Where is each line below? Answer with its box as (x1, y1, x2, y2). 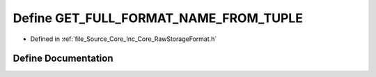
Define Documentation (13, 53, 113, 65)
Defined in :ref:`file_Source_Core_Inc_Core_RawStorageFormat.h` (30, 35, 217, 43)
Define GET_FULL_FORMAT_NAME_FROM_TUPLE (13, 10, 303, 26)
